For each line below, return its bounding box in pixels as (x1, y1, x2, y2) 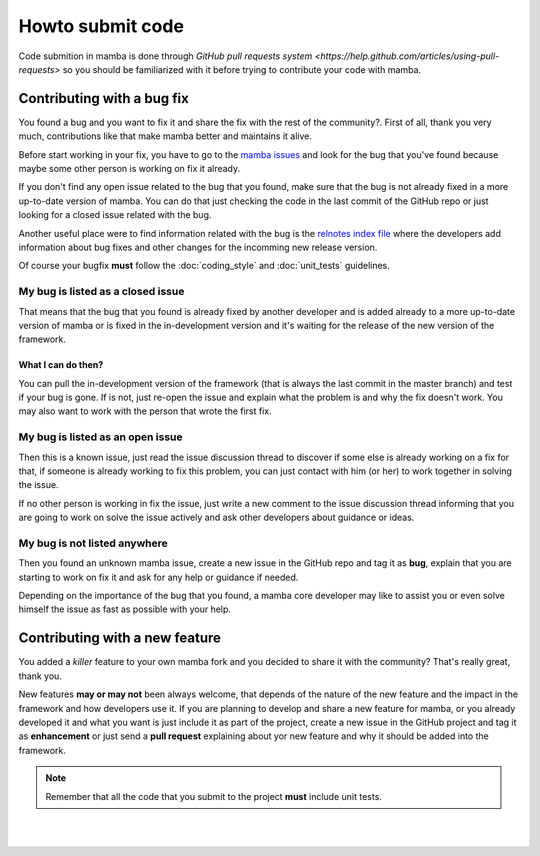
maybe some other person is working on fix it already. (18, 163, 241, 175)
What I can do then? (18, 359, 104, 371)
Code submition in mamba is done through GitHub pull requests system (18, 50, 313, 62)
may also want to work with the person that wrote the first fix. (18, 405, 272, 417)
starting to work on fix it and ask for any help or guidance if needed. (18, 571, 299, 583)
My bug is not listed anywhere (18, 536, 169, 550)
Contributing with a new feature (18, 630, 222, 647)
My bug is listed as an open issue (18, 430, 184, 444)
